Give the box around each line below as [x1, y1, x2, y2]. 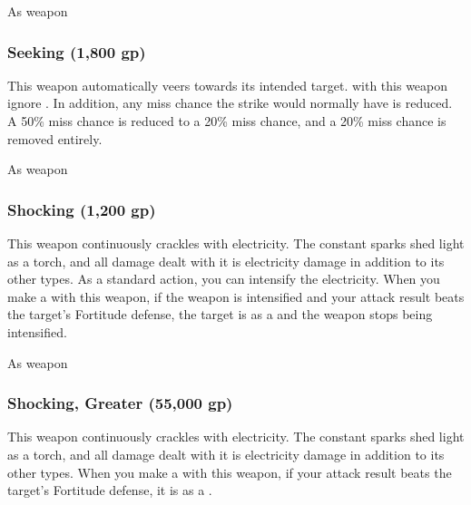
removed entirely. [7, 129, 103, 148]
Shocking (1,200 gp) [7, 198, 156, 220]
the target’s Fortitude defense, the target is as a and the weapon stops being [7, 305, 433, 324]
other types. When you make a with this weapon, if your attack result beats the [7, 462, 452, 481]
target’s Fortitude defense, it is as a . [7, 481, 212, 500]
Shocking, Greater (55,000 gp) [7, 392, 233, 414]
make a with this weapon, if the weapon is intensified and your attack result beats [7, 286, 465, 306]
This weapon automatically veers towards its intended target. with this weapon [7, 75, 448, 94]
